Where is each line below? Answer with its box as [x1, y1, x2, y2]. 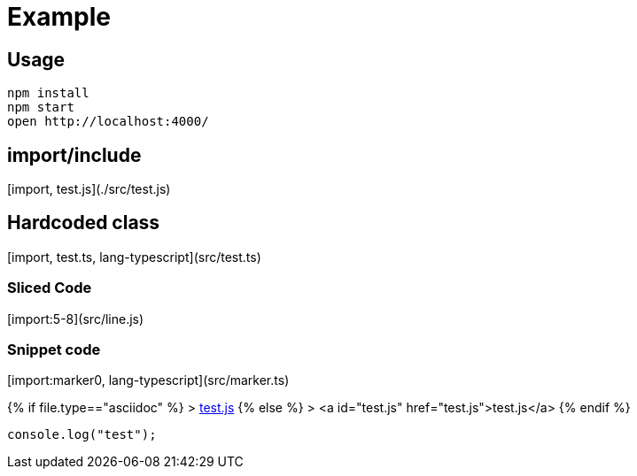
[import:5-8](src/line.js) [7, 311, 144, 326]
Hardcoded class [7, 211, 160, 234]
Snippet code [7, 340, 101, 358]
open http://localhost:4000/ [7, 114, 209, 129]
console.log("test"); [7, 427, 157, 442]
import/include [7, 143, 142, 166]
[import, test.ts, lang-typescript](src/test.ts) [7, 249, 261, 265]
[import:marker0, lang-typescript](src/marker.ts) [7, 372, 290, 388]
